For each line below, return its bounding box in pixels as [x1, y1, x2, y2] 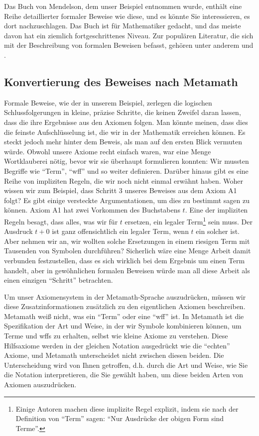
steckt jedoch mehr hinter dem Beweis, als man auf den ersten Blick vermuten [4, 136, 242, 147]
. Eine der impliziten [185, 205, 248, 215]
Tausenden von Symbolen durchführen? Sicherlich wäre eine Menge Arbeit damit [4, 245, 251, 256]
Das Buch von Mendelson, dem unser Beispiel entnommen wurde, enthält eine [4, 1, 242, 11]
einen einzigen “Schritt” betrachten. [4, 275, 113, 285]
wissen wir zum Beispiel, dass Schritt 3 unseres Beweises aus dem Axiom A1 [4, 185, 237, 196]
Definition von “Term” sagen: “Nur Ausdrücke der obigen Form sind [15, 413, 224, 424]
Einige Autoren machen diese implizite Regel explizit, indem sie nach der [15, 403, 239, 414]
